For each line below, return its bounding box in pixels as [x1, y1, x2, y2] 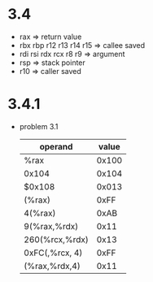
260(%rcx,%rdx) [23, 233, 89, 245]
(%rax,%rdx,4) [23, 260, 81, 271]
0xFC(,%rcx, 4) [23, 247, 83, 258]
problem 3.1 [19, 121, 59, 131]
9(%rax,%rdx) [23, 220, 79, 232]
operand [39, 141, 73, 152]
